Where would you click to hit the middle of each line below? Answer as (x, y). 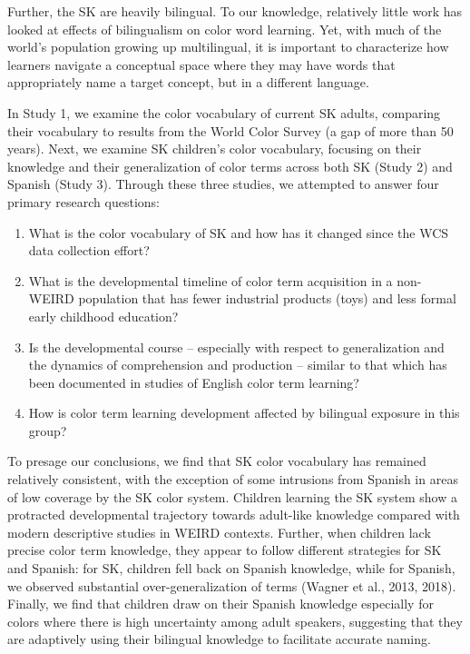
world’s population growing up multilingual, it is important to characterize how (228, 47)
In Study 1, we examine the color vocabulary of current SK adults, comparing (224, 112)
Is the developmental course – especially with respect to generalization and (236, 347)
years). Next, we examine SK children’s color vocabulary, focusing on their (215, 149)
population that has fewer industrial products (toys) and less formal (267, 298)
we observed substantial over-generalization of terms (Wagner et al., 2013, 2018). (232, 585)
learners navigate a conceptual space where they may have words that (201, 64)
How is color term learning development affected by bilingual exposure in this (244, 413)
